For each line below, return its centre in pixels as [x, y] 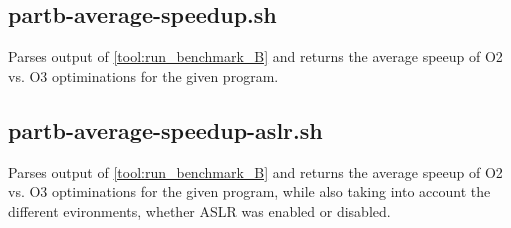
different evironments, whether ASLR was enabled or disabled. [199, 210]
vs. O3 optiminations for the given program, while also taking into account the [249, 191]
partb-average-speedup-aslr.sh [165, 129]
